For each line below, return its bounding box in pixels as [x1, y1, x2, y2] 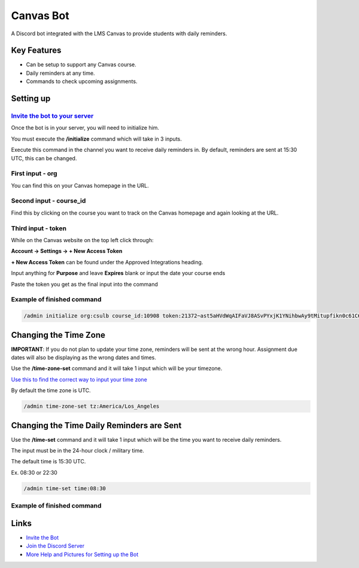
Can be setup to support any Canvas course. [26, 61, 137, 68]
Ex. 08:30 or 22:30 [11, 469, 58, 476]
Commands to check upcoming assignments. [26, 78, 138, 85]
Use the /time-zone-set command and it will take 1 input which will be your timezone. [11, 365, 223, 372]
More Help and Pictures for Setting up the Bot [26, 551, 139, 558]
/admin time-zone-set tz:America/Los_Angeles [23, 403, 160, 410]
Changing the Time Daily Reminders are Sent [11, 420, 182, 430]
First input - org [11, 169, 57, 178]
